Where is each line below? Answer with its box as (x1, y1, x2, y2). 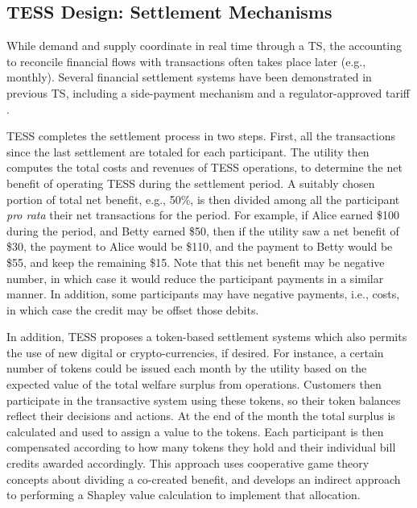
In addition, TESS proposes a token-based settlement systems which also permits (6, 328, 407, 345)
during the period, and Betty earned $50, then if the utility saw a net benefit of (6, 222, 399, 239)
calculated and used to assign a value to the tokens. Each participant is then (6, 423, 384, 439)
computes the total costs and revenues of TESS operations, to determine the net (6, 159, 403, 176)
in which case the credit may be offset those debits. (6, 301, 259, 318)
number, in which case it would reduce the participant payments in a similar (6, 269, 384, 286)
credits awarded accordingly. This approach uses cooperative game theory (6, 455, 370, 472)
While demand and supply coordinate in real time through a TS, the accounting (6, 37, 403, 54)
